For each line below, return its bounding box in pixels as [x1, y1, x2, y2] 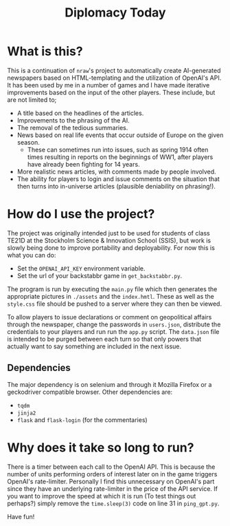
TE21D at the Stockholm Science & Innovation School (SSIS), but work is [7, 236, 211, 244]
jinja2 [16, 410, 36, 417]
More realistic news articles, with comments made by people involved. [16, 167, 216, 176]
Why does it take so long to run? [7, 439, 194, 455]
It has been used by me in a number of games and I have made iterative [7, 81, 210, 89]
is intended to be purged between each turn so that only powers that [7, 335, 202, 343]
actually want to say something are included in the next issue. [7, 342, 182, 350]
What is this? [7, 43, 84, 59]
